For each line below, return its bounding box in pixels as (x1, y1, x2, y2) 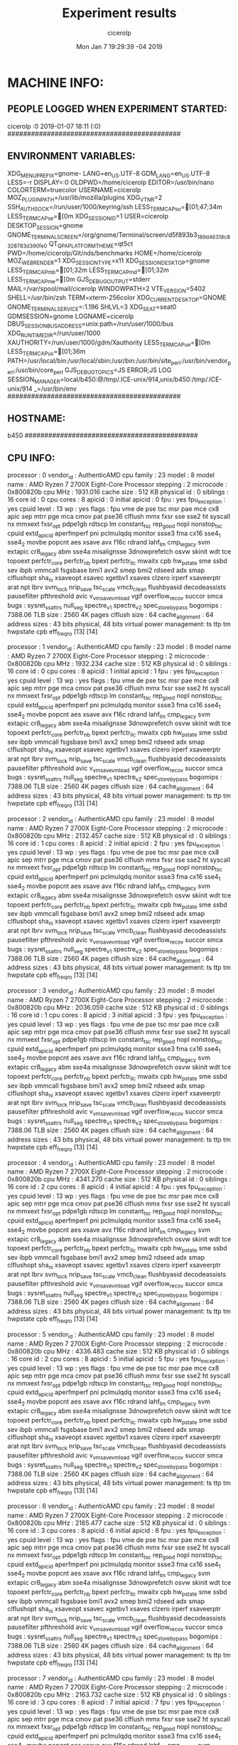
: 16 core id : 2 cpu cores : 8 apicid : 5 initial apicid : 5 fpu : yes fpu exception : (7, 1354, 229, 1364)
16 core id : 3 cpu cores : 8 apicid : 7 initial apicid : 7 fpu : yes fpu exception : (7, 1698, 225, 1709)
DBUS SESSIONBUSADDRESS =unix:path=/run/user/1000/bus (7, 319, 174, 330)
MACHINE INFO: (7, 75, 104, 90)
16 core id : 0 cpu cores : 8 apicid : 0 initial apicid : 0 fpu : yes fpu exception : (7, 495, 226, 505)
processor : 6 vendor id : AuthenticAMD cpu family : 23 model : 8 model (7, 1502, 215, 1512)
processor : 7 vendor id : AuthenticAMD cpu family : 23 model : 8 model (7, 1674, 215, 1684)
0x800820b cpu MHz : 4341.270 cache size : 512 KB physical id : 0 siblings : (7, 1175, 232, 1183)
